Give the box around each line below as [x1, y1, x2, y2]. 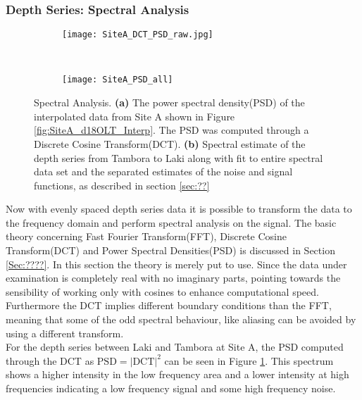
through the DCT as [6, 353, 94, 368]
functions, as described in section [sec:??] [34, 177, 210, 192]
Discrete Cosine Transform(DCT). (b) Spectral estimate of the [34, 136, 306, 151]
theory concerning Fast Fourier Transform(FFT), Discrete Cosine [6, 229, 287, 244]
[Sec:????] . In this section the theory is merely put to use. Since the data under [6, 256, 347, 271]
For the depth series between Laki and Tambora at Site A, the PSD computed [6, 339, 344, 354]
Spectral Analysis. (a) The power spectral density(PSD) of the [34, 95, 305, 110]
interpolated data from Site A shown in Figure [34, 108, 235, 123]
